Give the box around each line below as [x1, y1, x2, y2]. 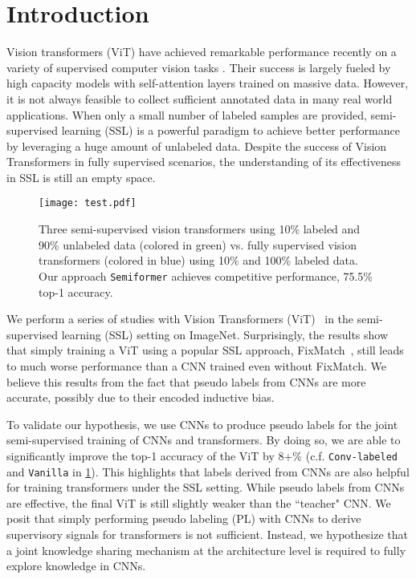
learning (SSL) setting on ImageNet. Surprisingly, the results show [61, 326, 389, 342]
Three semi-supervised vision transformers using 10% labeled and [39, 221, 361, 237]
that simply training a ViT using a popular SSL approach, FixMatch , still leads [6, 342, 404, 358]
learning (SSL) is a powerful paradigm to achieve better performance [61, 122, 400, 139]
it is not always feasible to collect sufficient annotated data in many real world [6, 90, 393, 107]
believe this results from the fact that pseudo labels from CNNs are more [6, 373, 366, 390]
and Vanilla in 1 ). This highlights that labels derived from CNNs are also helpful [6, 463, 410, 480]
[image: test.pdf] [39, 197, 137, 209]
